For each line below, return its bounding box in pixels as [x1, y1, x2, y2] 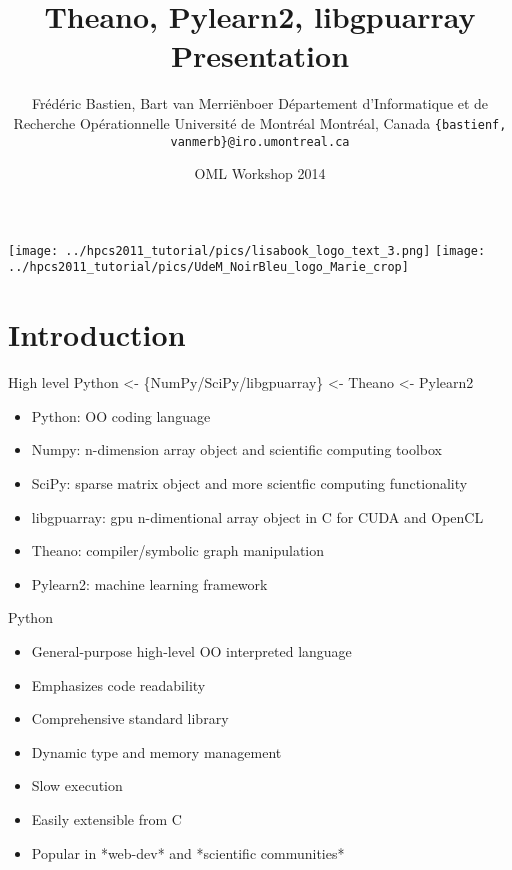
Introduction [8, 314, 186, 355]
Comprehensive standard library [31, 708, 229, 729]
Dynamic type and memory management [31, 741, 282, 762]
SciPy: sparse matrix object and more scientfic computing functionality [31, 473, 468, 494]
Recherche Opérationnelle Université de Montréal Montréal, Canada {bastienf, [13, 112, 507, 133]
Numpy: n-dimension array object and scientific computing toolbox [31, 439, 442, 460]
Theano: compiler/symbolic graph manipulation [31, 540, 325, 561]
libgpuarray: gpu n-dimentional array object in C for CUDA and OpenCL [31, 506, 484, 527]
